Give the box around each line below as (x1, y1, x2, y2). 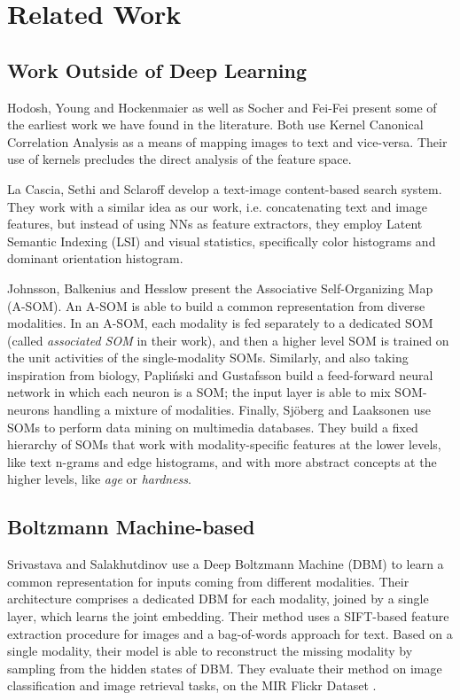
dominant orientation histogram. (7, 249, 183, 268)
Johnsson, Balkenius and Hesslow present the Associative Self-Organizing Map (7, 278, 433, 297)
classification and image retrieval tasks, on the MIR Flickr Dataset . (7, 676, 377, 695)
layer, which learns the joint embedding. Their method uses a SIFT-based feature (7, 607, 449, 626)
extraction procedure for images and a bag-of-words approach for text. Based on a (7, 624, 453, 642)
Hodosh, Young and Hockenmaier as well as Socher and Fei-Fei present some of (7, 97, 437, 116)
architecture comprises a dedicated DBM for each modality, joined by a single (7, 589, 429, 608)
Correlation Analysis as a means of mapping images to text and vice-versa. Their (7, 132, 448, 151)
